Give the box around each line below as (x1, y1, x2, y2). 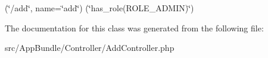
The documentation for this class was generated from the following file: (5, 21, 264, 34)
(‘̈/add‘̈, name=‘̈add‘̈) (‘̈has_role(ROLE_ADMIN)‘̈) (5, 2, 194, 14)
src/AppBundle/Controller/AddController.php (5, 41, 174, 54)
